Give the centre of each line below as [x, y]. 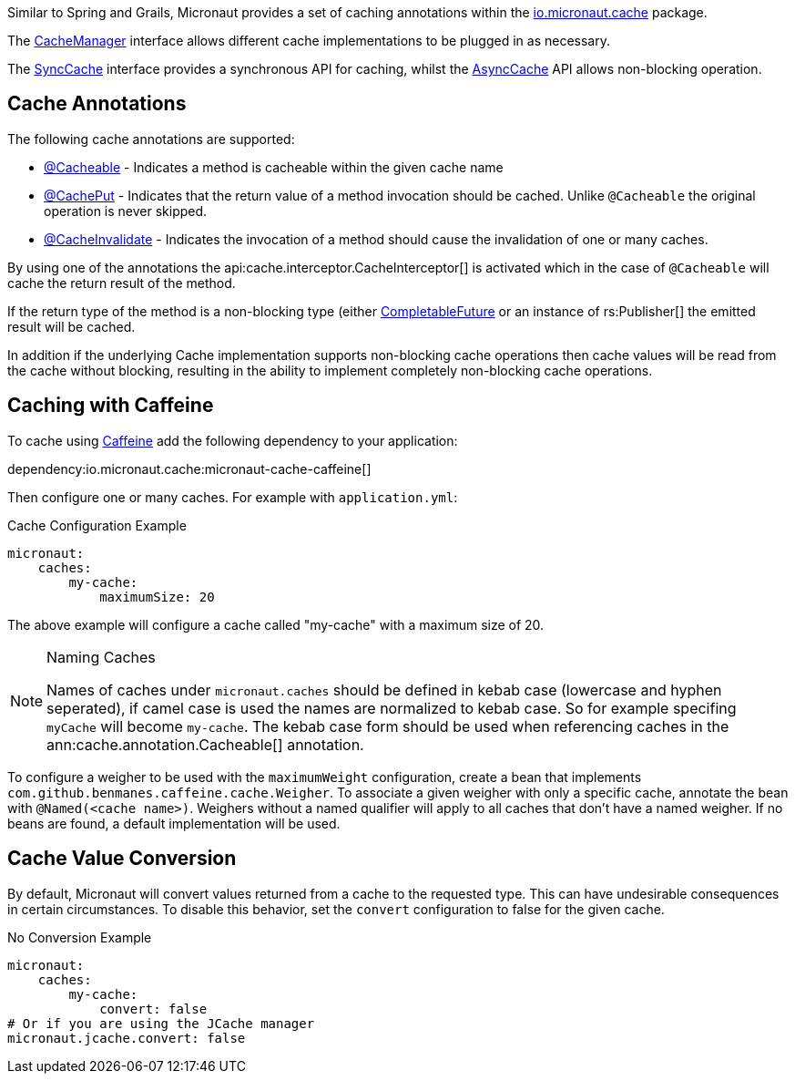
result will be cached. [71, 326]
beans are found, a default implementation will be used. [174, 823]
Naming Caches [101, 657]
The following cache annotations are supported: [151, 139]
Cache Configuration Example [97, 525]
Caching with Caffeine [111, 406]
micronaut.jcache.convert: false [127, 1038]
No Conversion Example [80, 937]
